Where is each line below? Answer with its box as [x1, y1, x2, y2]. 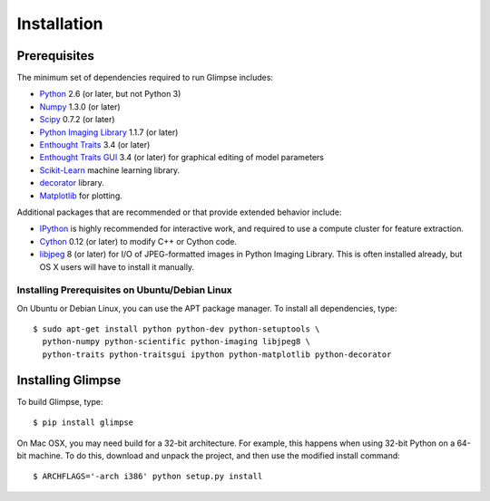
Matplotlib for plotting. [39, 190, 122, 201]
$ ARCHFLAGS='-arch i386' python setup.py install [33, 471, 263, 482]
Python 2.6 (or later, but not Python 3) [39, 89, 181, 100]
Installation [16, 14, 103, 34]
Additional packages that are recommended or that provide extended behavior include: [16, 207, 342, 217]
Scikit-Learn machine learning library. [39, 164, 181, 176]
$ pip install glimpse [33, 418, 134, 428]
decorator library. [39, 178, 104, 188]
